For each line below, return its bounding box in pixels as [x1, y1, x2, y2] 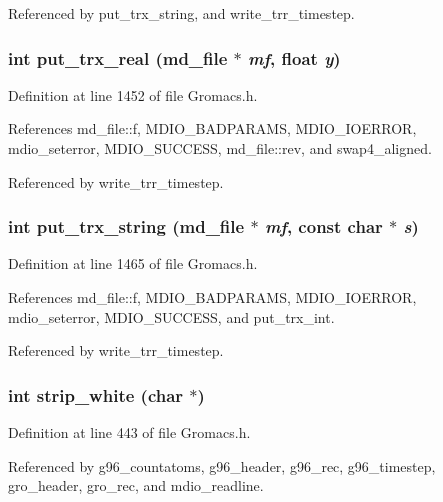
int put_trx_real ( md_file [8, 45, 228, 70]
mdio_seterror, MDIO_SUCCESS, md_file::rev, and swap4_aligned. [8, 138, 432, 158]
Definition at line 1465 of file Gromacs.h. [8, 253, 258, 274]
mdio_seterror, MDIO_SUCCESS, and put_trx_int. [8, 306, 335, 327]
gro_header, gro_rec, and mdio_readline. [8, 475, 264, 496]
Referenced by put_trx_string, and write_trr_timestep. [8, 3, 355, 23]
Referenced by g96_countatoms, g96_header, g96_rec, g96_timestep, [8, 455, 436, 476]
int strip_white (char [8, 382, 184, 407]
